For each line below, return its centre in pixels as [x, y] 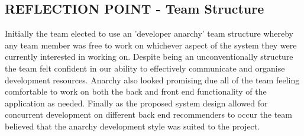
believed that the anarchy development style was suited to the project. [132, 126]
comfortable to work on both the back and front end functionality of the [136, 91]
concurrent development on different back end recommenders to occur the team [148, 114]
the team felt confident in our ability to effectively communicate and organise [145, 68]
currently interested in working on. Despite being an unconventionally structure [149, 56]
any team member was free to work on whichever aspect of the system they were [151, 45]
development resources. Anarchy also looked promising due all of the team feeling [152, 80]
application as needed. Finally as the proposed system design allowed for [136, 103]
